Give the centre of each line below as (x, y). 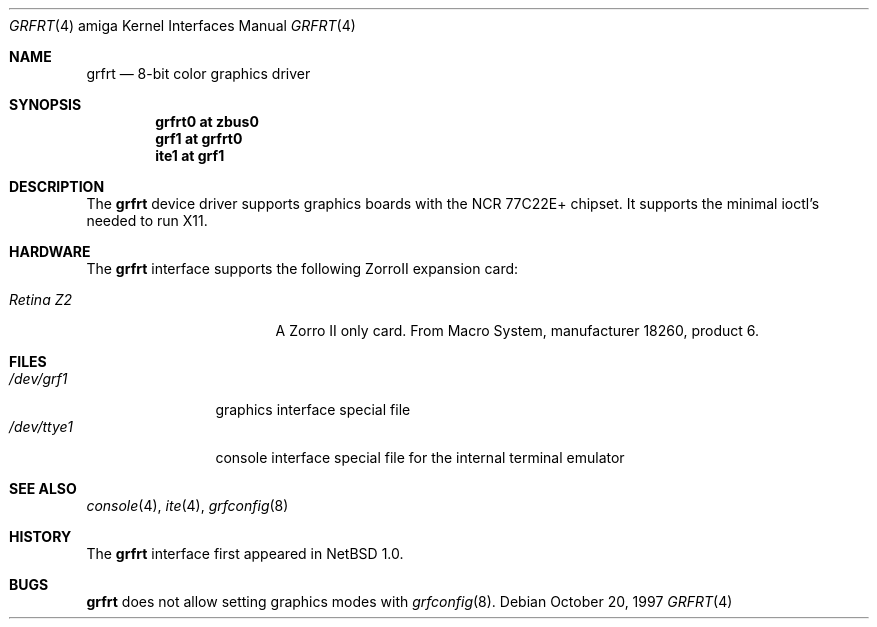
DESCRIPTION (57, 186)
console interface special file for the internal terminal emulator (420, 457)
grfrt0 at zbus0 (207, 121)
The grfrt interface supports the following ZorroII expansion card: (302, 268)
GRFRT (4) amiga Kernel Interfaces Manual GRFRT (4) (182, 25)
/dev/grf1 (38, 378)
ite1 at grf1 (190, 155)
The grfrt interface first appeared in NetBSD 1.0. (245, 553)
